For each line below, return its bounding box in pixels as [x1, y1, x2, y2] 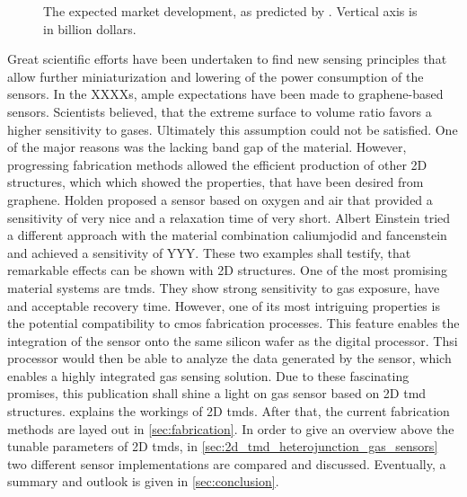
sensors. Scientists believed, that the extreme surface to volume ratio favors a [7, 102, 432, 120]
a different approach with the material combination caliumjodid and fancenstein [7, 226, 447, 244]
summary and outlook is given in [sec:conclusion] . [7, 472, 279, 491]
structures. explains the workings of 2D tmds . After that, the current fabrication [7, 402, 450, 421]
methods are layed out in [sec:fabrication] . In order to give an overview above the [7, 419, 454, 438]
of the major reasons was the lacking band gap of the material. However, [7, 138, 407, 156]
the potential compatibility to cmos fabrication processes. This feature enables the [7, 314, 460, 333]
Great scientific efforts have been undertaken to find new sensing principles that [7, 49, 447, 68]
